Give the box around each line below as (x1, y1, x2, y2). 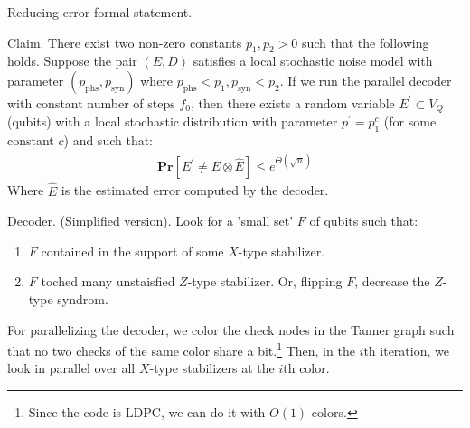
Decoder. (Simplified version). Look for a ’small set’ (7, 211, 294, 230)
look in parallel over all (7, 358, 136, 377)
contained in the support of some (41, 241, 224, 260)
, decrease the (354, 272, 430, 291)
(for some (383, 112, 437, 131)
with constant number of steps (7, 93, 175, 112)
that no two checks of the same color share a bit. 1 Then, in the (7, 339, 355, 359)
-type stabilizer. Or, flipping (187, 272, 343, 291)
